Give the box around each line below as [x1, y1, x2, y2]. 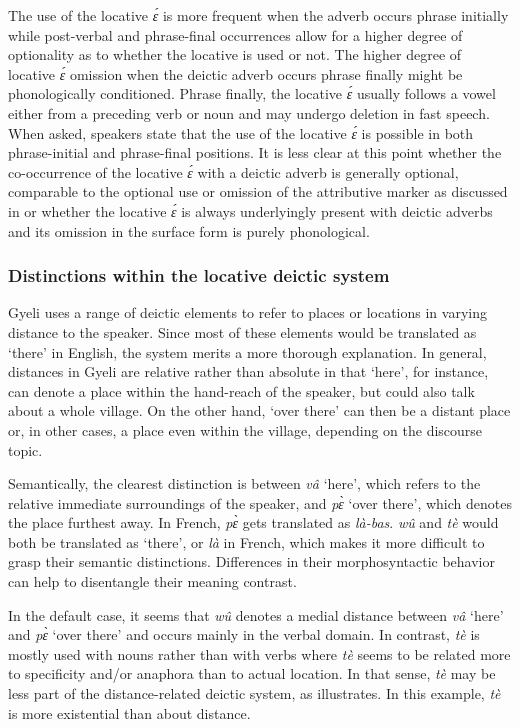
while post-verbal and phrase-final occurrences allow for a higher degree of [8, 24, 463, 45]
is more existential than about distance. [8, 702, 251, 723]
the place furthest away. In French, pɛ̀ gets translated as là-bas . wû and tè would [8, 512, 499, 533]
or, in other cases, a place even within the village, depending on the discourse [8, 419, 483, 440]
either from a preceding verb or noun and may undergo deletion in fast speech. [8, 102, 490, 123]
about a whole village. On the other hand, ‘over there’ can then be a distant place [8, 400, 511, 421]
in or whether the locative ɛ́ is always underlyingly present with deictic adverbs [8, 200, 493, 221]
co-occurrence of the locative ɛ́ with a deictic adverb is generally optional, [8, 161, 459, 182]
